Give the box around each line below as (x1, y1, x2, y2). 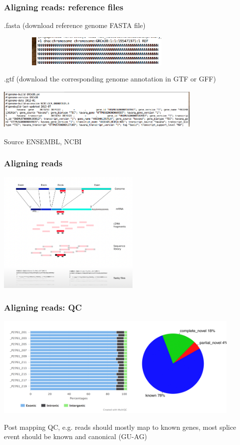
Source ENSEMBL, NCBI (4, 136, 82, 146)
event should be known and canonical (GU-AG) (4, 431, 147, 442)
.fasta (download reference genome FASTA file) (4, 20, 146, 30)
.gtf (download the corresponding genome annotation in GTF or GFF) (4, 74, 216, 84)
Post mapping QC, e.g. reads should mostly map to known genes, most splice (4, 421, 236, 432)
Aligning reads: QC (4, 301, 82, 313)
